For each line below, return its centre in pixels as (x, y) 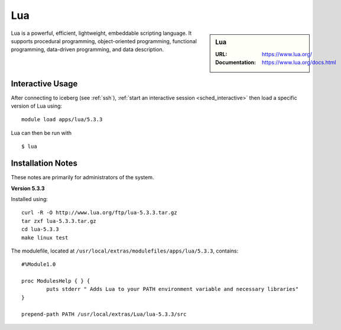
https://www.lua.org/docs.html (299, 63)
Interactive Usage (44, 84)
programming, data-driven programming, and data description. (87, 50)
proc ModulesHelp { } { (56, 281)
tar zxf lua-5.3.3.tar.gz (59, 221)
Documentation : (236, 63)
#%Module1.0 (39, 264)
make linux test (45, 237)
